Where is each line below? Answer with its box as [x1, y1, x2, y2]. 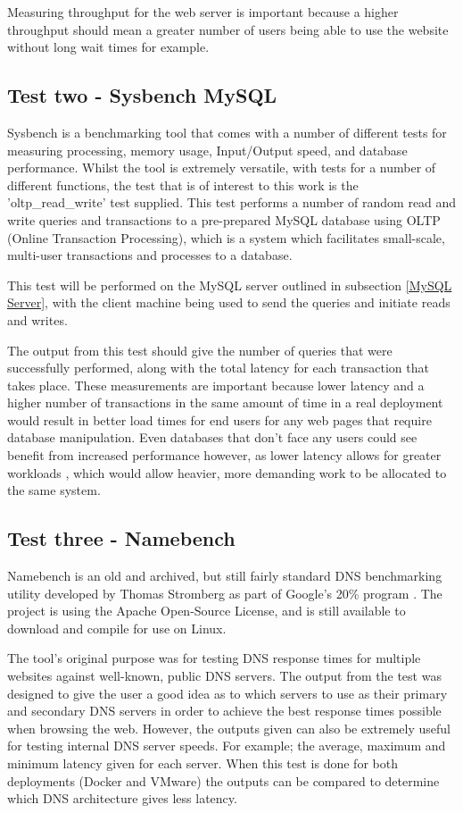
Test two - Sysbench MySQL [7, 81, 277, 109]
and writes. [7, 310, 68, 329]
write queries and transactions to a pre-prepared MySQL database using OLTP [7, 210, 441, 229]
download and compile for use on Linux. [7, 618, 227, 637]
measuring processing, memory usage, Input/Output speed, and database [7, 140, 408, 159]
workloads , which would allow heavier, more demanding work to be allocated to [7, 463, 447, 482]
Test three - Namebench [7, 524, 236, 552]
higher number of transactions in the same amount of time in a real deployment [7, 393, 443, 412]
